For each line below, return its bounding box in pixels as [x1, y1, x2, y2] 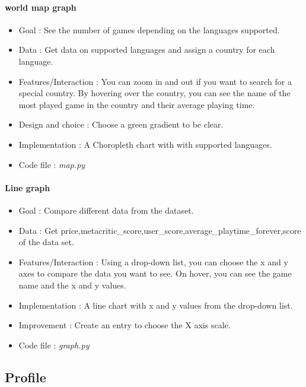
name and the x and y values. [18, 278, 126, 291]
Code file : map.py [18, 158, 85, 170]
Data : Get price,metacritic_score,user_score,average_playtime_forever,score [18, 224, 301, 236]
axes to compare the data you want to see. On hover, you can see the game [18, 267, 292, 280]
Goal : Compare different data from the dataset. [18, 204, 194, 216]
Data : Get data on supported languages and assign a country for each [18, 43, 275, 56]
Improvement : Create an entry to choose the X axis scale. [18, 319, 231, 331]
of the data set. [18, 236, 74, 248]
